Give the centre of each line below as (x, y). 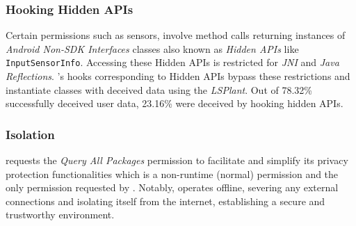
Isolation (30, 134)
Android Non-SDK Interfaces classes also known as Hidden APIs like (152, 48)
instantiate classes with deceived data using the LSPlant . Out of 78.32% (159, 89)
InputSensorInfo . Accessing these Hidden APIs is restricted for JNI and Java (172, 62)
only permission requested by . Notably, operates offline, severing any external (172, 187)
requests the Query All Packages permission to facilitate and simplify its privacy (177, 160)
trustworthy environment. (60, 215)
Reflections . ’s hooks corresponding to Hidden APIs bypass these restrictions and (178, 76)
